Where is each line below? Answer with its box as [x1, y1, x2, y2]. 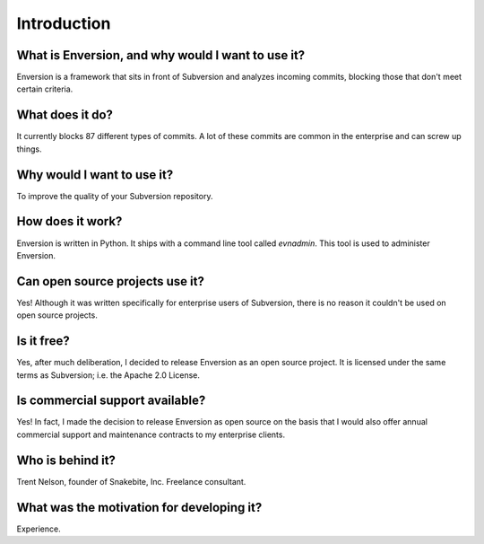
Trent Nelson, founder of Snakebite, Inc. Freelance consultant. [16, 476, 246, 487]
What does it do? [16, 108, 114, 123]
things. [16, 144, 42, 154]
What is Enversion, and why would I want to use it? [16, 48, 306, 63]
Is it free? [16, 333, 71, 349]
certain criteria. [16, 83, 73, 94]
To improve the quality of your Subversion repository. [16, 190, 213, 201]
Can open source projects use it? [16, 274, 205, 289]
